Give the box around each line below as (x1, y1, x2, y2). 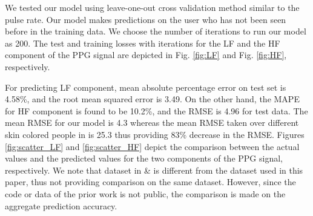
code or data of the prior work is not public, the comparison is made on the (5, 187, 286, 200)
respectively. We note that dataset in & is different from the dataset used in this (5, 163, 303, 176)
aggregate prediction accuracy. (5, 199, 117, 212)
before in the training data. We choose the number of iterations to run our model (5, 25, 306, 38)
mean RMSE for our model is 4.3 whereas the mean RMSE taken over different (5, 116, 299, 129)
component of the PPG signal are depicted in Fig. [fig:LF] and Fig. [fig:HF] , (5, 48, 287, 61)
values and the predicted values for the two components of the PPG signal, (5, 152, 283, 165)
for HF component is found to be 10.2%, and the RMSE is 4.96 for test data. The (5, 104, 308, 117)
